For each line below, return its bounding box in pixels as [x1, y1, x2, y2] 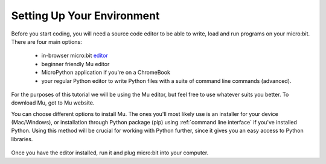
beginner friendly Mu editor [41, 60, 110, 67]
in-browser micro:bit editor [41, 52, 108, 59]
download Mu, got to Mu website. [11, 99, 95, 106]
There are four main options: [11, 38, 83, 45]
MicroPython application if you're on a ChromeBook [41, 69, 170, 76]
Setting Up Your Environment [11, 9, 160, 22]
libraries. [11, 135, 33, 142]
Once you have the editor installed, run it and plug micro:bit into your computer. [11, 149, 209, 156]
